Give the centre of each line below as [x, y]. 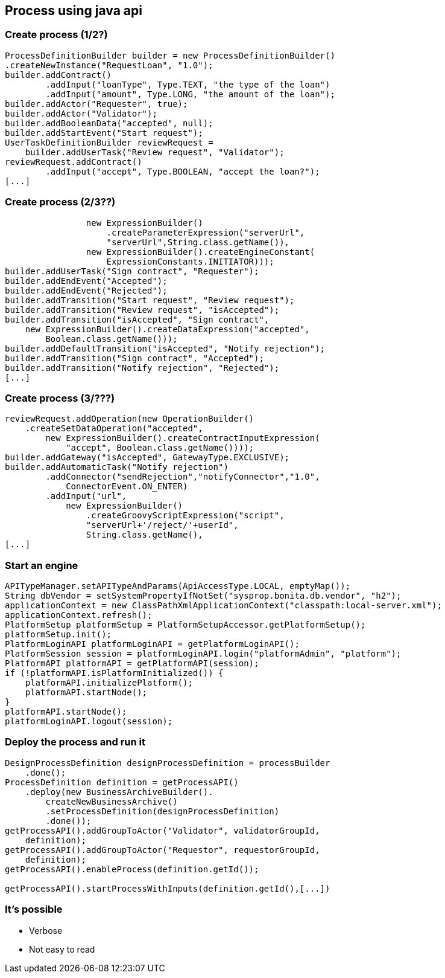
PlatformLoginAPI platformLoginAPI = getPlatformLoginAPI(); [152, 644]
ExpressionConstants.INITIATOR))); [190, 261]
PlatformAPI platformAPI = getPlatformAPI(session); [132, 664]
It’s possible [34, 909]
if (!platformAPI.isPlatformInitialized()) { [114, 673]
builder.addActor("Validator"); [81, 113]
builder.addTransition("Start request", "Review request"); [150, 300]
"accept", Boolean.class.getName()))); [160, 448]
